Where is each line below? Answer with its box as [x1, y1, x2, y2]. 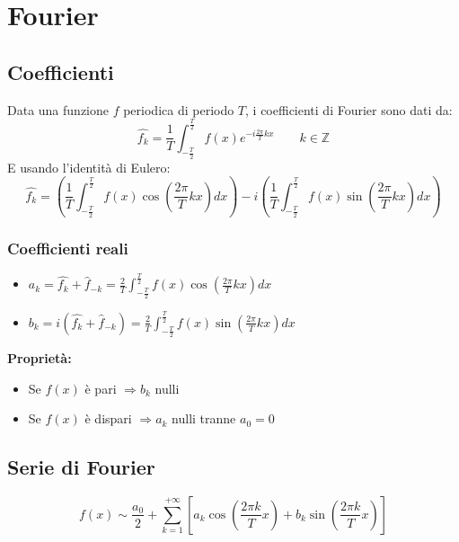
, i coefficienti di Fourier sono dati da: [245, 100, 453, 119]
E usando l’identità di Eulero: [7, 157, 171, 176]
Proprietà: [7, 348, 72, 367]
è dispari [84, 409, 132, 428]
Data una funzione [7, 100, 109, 119]
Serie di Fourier [7, 453, 155, 481]
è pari [84, 378, 117, 397]
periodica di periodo [123, 100, 234, 119]
